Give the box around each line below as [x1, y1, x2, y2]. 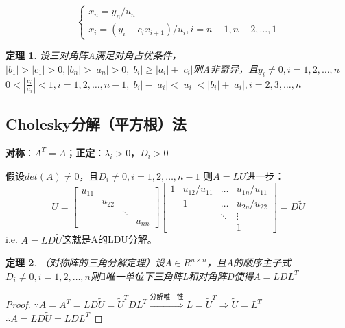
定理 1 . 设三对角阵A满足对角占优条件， [5, 48, 182, 62]
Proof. [5, 297, 31, 312]
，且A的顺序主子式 [206, 255, 292, 270]
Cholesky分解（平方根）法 [5, 113, 187, 134]
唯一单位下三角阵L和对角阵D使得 [105, 268, 254, 283]
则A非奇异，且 [193, 61, 258, 75]
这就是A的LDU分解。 [62, 232, 157, 246]
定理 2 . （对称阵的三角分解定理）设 [5, 255, 165, 270]
